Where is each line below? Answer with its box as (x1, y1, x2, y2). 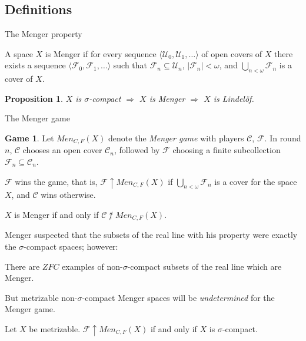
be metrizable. (29, 323, 81, 335)
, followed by (114, 144, 160, 156)
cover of (5, 72, 33, 85)
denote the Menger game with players (108, 131, 244, 144)
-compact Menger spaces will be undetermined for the (82, 291, 275, 303)
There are (5, 260, 40, 272)
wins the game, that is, (15, 175, 98, 187)
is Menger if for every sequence (45, 47, 157, 59)
